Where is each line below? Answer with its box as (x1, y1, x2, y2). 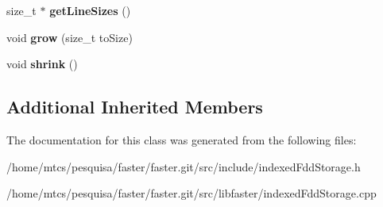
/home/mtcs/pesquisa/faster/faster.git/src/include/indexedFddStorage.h (6, 158, 361, 174)
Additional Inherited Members (6, 94, 263, 119)
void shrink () (6, 56, 78, 72)
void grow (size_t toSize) (6, 29, 133, 45)
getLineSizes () (49, 2, 131, 18)
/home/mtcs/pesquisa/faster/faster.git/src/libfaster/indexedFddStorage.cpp (6, 185, 377, 201)
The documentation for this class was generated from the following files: (6, 131, 357, 148)
